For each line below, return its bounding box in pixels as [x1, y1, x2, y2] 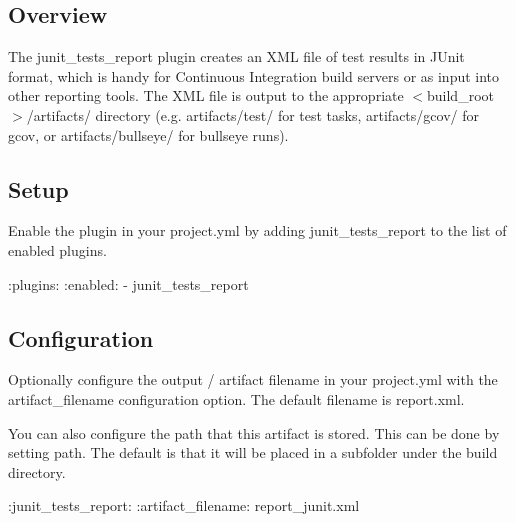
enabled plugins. [8, 239, 107, 260]
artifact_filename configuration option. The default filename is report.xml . [8, 388, 465, 409]
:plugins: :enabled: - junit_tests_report [8, 273, 249, 294]
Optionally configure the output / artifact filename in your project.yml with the [8, 369, 498, 390]
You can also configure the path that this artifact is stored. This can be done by [8, 422, 500, 443]
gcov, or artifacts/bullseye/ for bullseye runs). [8, 124, 289, 145]
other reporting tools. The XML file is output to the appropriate [8, 85, 404, 106]
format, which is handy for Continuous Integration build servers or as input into [8, 65, 500, 86]
